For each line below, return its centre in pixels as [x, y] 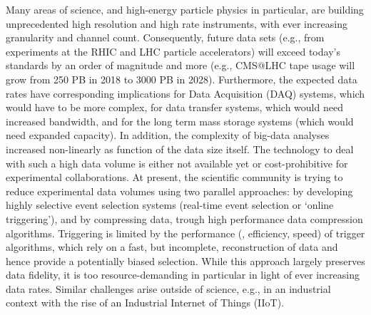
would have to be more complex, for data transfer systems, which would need [174, 107]
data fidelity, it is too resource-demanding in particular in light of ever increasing [183, 275]
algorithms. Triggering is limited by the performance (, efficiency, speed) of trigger [185, 233]
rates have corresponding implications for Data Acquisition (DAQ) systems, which [185, 93]
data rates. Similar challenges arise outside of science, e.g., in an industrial [168, 288]
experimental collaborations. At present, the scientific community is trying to [174, 177]
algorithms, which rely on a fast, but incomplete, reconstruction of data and [172, 247]
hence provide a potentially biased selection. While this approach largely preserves [185, 260]
